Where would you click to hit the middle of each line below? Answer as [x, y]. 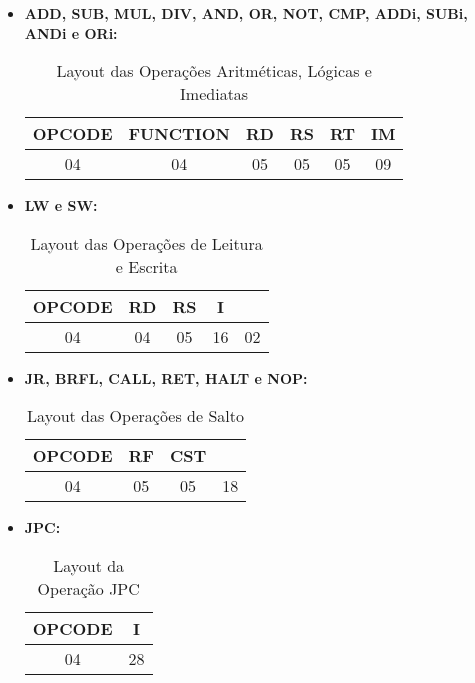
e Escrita [146, 266]
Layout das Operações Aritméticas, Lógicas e [214, 71]
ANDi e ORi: [71, 32]
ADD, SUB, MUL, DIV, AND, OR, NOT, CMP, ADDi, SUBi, [246, 13]
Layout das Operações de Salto [135, 416]
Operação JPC [88, 588]
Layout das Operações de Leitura [146, 243]
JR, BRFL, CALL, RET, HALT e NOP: [166, 377]
